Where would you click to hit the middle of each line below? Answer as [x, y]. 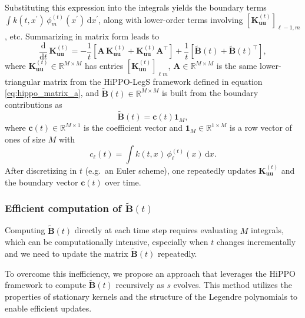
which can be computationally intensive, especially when [107, 242]
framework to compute [46, 285]
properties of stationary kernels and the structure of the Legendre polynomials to [151, 297]
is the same [237, 66]
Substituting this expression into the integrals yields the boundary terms [136, 7]
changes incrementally [256, 242]
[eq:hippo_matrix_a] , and [52, 93]
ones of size [25, 139]
